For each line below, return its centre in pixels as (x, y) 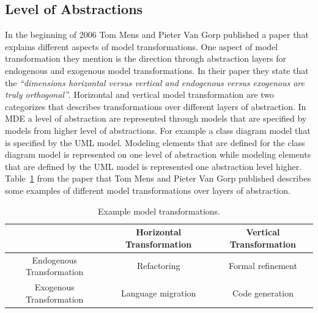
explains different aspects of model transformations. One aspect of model (142, 46)
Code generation (263, 293)
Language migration (159, 293)
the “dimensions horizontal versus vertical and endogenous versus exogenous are (155, 82)
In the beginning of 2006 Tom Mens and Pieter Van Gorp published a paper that (157, 35)
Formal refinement (263, 266)
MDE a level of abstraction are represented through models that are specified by (156, 118)
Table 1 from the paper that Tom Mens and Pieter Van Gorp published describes (158, 178)
